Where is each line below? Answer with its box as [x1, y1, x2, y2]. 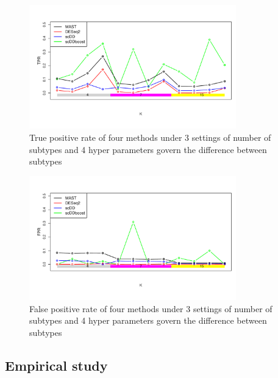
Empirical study [5, 355, 108, 374]
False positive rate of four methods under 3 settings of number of [29, 302, 273, 315]
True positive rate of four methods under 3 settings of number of [29, 130, 271, 143]
